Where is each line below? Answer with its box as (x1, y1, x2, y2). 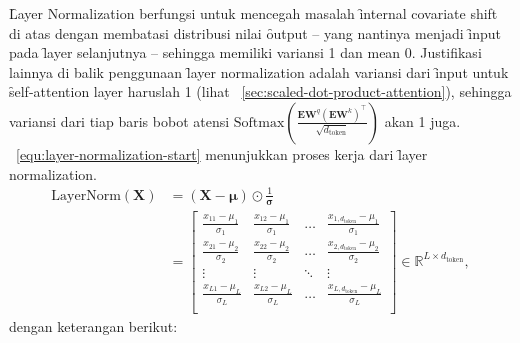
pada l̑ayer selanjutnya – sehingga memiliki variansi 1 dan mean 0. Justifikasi (9, 42, 482, 63)
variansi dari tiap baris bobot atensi (9, 110, 230, 131)
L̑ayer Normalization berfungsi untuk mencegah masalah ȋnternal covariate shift (9, 3, 498, 23)
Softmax (233, 115, 285, 130)
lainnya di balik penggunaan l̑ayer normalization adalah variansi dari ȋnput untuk (9, 61, 509, 82)
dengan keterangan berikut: (9, 316, 178, 337)
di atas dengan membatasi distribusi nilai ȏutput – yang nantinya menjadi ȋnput (9, 22, 501, 43)
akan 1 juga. (384, 110, 461, 131)
